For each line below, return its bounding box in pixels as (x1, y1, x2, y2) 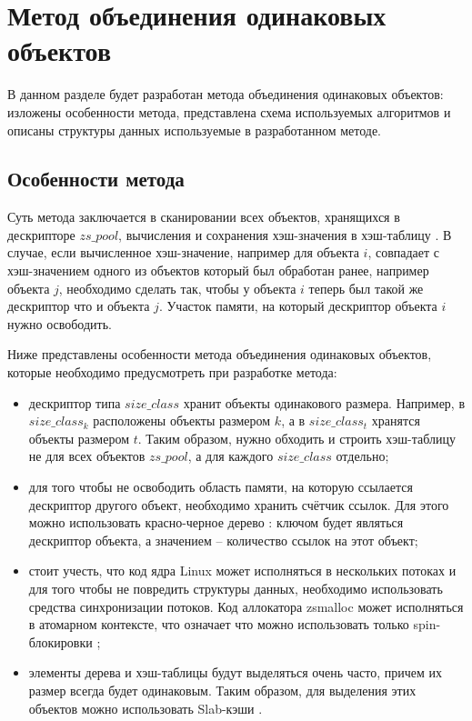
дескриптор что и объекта (7, 296, 150, 315)
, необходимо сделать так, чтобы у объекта (58, 278, 296, 297)
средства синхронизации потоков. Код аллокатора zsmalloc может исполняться (28, 596, 464, 616)
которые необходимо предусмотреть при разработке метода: (7, 363, 337, 382)
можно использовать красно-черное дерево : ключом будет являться (28, 513, 404, 532)
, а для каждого (187, 446, 274, 466)
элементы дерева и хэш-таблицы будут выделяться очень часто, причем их (28, 663, 442, 682)
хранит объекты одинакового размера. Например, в (183, 393, 466, 412)
